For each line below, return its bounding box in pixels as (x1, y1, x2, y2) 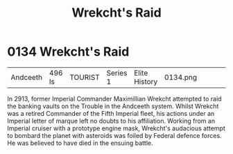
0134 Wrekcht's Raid (7, 44, 130, 60)
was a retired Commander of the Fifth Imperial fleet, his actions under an (7, 109, 215, 117)
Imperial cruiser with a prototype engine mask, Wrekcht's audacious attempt (7, 123, 225, 132)
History (134, 76, 158, 86)
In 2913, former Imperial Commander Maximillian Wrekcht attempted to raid (7, 94, 222, 103)
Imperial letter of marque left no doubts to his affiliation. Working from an (7, 117, 216, 125)
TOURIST (69, 72, 101, 82)
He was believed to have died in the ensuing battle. (7, 139, 154, 147)
